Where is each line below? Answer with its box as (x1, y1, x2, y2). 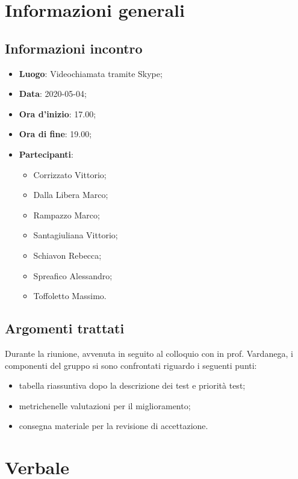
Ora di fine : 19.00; (19, 128, 92, 140)
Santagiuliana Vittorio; (33, 229, 118, 241)
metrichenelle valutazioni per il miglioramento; (19, 399, 191, 412)
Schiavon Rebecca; (33, 249, 102, 261)
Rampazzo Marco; (33, 208, 100, 221)
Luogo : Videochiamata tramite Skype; (19, 67, 163, 79)
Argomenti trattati (5, 319, 125, 338)
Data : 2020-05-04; (19, 87, 87, 100)
